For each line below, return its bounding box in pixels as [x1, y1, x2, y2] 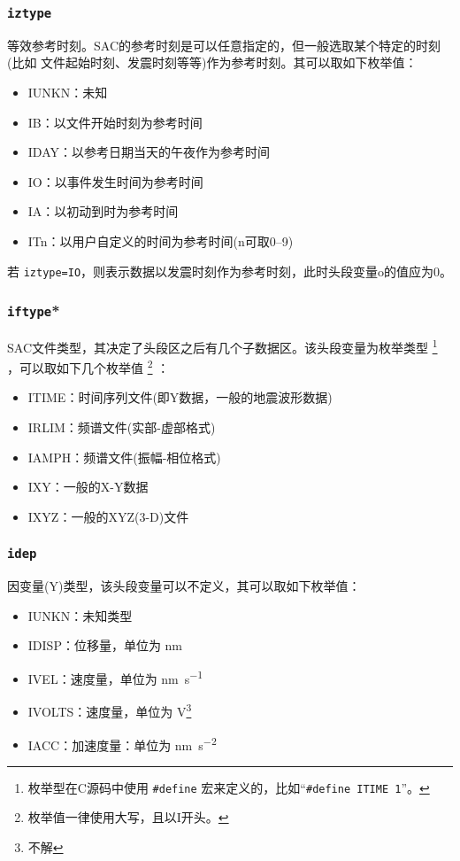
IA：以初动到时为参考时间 [27, 202, 179, 221]
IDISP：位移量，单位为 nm [27, 636, 183, 655]
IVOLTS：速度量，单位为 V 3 [27, 700, 192, 720]
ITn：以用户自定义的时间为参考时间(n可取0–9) [27, 231, 294, 250]
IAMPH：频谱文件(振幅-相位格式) [27, 447, 221, 466]
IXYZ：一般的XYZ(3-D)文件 [27, 507, 189, 525]
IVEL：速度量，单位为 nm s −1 [27, 667, 203, 687]
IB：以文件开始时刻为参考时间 [27, 112, 203, 131]
